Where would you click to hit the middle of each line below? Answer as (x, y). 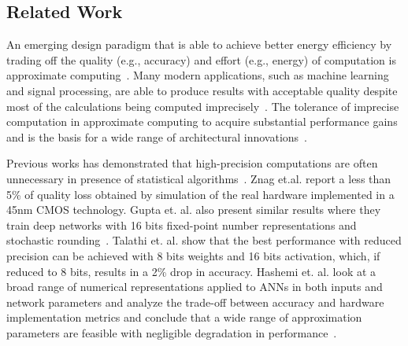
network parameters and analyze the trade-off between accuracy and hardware (195, 302)
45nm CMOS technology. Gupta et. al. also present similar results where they (194, 210)
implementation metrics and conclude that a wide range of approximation (184, 317)
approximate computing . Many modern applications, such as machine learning (198, 75)
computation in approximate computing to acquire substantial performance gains (202, 121)
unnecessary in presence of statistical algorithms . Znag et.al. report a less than (199, 178)
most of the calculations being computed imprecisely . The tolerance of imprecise (203, 106)
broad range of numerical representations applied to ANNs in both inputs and (195, 287)
